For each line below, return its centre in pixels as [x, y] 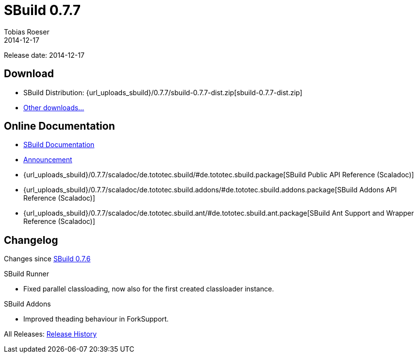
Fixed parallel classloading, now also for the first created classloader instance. [149, 289]
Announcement [48, 160]
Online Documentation [59, 126]
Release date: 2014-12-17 [44, 55]
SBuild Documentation [59, 145]
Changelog [31, 240]
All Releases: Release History [50, 334]
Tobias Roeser [27, 32]
